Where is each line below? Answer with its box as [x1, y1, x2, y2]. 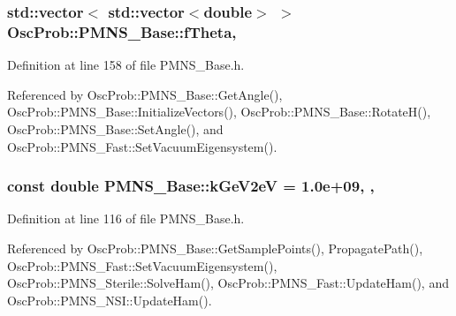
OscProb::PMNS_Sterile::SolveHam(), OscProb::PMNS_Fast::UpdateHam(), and [7, 274, 449, 292]
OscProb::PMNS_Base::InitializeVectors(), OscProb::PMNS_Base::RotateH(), [7, 102, 431, 121]
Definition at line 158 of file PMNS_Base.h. [7, 56, 245, 74]
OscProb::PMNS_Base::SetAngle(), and [7, 119, 224, 138]
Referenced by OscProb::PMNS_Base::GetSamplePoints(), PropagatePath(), [7, 238, 423, 257]
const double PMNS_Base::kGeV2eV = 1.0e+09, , [7, 175, 375, 197]
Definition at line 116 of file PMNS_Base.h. [7, 209, 245, 228]
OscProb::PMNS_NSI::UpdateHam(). [7, 290, 212, 309]
